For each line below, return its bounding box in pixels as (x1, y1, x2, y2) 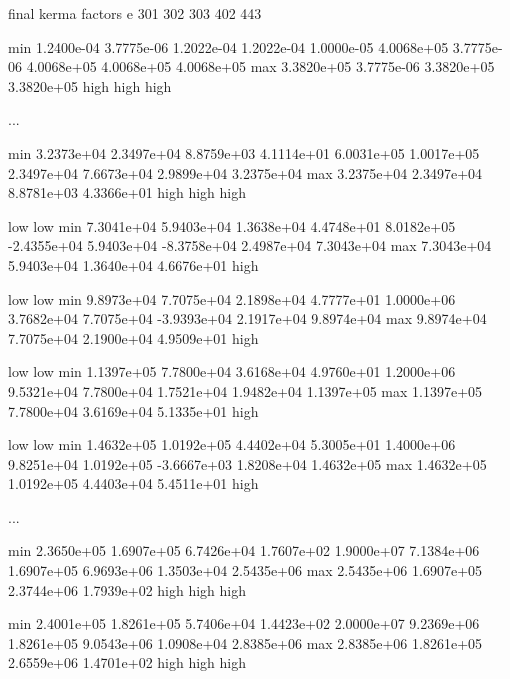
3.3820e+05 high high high (8, 75, 172, 96)
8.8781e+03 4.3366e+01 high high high (8, 182, 247, 203)
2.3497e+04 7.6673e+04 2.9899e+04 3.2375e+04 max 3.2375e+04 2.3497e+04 (8, 162, 483, 183)
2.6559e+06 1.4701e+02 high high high (8, 652, 247, 673)
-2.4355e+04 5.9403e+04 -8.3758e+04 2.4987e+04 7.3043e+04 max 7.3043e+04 (8, 235, 492, 256)
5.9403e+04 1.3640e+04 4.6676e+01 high (8, 254, 259, 275)
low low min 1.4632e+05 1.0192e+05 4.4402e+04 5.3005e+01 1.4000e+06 (8, 434, 456, 455)
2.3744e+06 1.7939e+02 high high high (8, 579, 247, 600)
